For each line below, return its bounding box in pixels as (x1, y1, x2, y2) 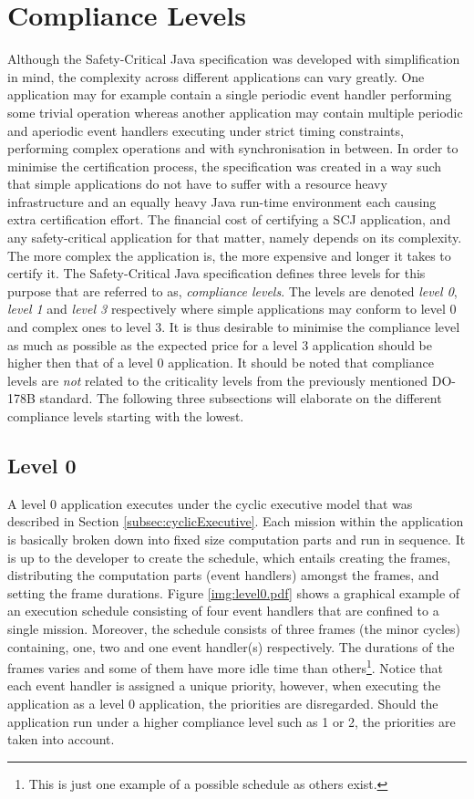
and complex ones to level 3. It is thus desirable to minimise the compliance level (7, 317, 460, 337)
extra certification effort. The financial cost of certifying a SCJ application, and (7, 210, 451, 229)
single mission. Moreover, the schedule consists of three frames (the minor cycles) (7, 618, 461, 638)
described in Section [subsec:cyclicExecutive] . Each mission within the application (7, 512, 464, 531)
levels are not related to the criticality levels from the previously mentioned (7, 370, 428, 389)
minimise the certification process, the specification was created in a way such (7, 156, 442, 175)
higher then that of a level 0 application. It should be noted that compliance (7, 353, 434, 372)
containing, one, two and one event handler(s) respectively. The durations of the (7, 637, 455, 656)
